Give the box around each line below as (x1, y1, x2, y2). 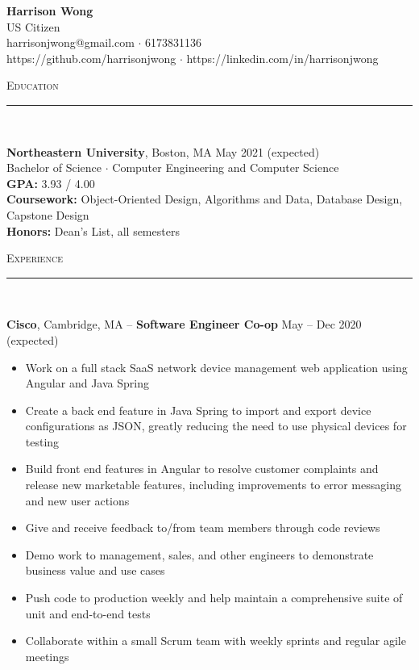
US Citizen (6, 18, 60, 35)
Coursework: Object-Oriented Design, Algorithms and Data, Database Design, (6, 191, 403, 207)
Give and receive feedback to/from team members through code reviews (25, 519, 380, 536)
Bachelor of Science (6, 159, 102, 176)
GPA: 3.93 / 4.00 (6, 174, 95, 191)
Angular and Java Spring (25, 375, 149, 392)
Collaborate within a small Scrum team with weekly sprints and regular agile (25, 632, 406, 649)
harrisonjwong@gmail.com (6, 34, 135, 51)
